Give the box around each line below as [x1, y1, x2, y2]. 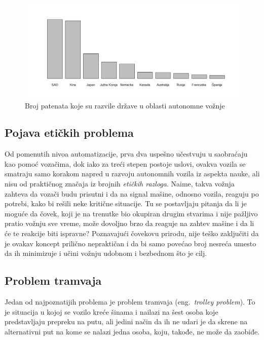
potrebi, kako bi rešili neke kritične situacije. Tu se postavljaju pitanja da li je [5, 198, 247, 209]
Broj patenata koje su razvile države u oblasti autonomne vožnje [25, 100, 225, 110]
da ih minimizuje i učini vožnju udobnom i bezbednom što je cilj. [5, 248, 207, 258]
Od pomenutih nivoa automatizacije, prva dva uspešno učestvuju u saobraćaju [5, 148, 248, 159]
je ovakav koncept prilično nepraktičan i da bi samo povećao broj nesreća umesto [5, 238, 256, 248]
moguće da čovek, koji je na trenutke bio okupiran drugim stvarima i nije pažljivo [5, 208, 258, 218]
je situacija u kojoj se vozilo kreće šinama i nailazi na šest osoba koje [5, 306, 218, 317]
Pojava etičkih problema [5, 125, 134, 140]
